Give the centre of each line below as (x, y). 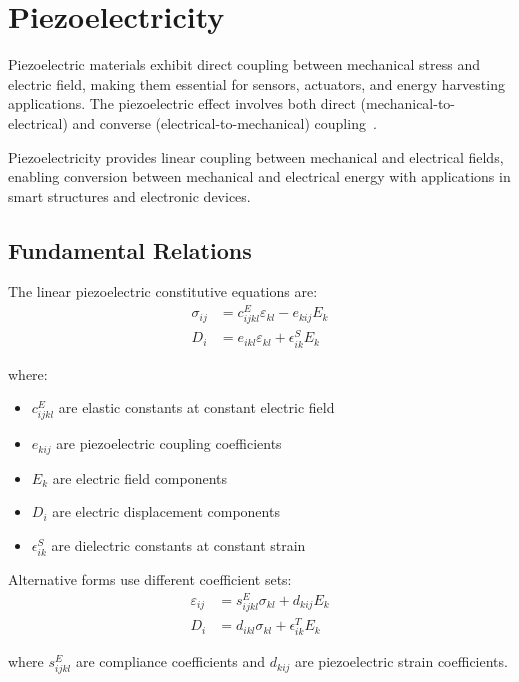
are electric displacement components (166, 511)
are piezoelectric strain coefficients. (401, 661)
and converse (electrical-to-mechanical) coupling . (224, 122)
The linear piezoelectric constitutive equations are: (163, 291)
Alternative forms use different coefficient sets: (150, 579)
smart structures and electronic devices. (129, 195)
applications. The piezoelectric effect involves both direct (182, 103)
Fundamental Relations (130, 249)
